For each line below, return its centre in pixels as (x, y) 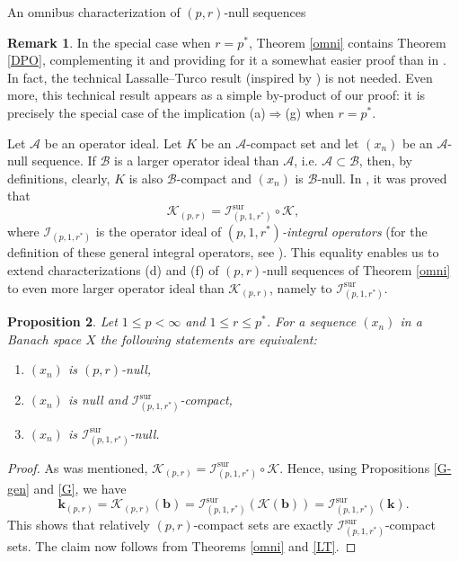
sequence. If (64, 161)
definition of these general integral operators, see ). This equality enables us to (223, 252)
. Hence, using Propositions (355, 467)
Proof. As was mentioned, (78, 467)
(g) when (309, 112)
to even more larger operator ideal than (116, 287)
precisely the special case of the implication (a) (137, 112)
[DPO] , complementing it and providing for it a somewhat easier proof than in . (227, 60)
